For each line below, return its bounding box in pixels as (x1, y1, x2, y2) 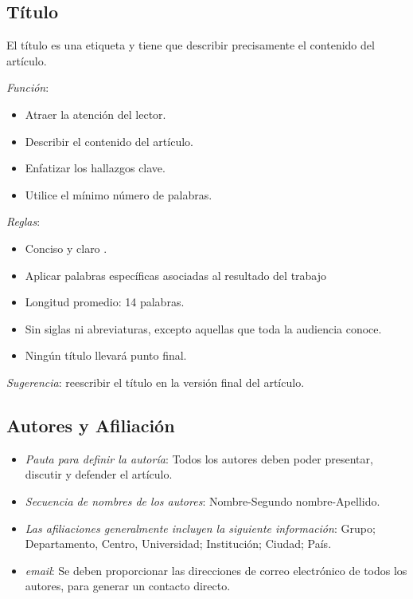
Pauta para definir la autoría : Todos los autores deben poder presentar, (25, 450, 373, 467)
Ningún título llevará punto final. (25, 347, 187, 364)
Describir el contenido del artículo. (25, 132, 193, 149)
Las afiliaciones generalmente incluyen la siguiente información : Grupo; (25, 519, 376, 536)
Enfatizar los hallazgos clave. (25, 160, 166, 176)
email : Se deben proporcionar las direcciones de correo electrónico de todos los (25, 562, 407, 578)
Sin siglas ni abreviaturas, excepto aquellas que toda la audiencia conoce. (25, 320, 382, 337)
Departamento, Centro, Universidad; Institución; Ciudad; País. (25, 535, 332, 552)
